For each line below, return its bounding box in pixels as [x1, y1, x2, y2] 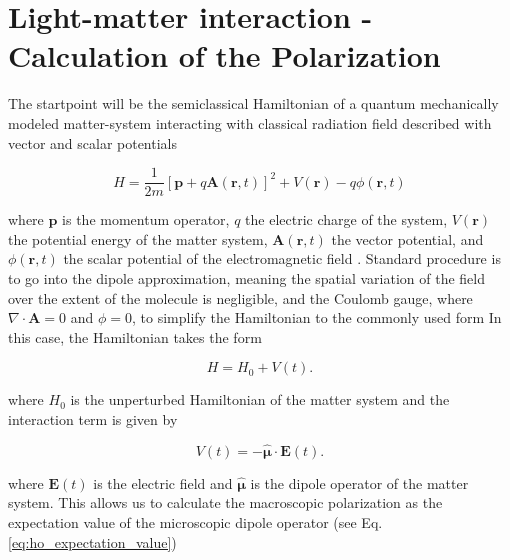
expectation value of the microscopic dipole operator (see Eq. [8, 511, 383, 532]
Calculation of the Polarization [8, 35, 441, 76]
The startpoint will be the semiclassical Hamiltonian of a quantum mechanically [8, 93, 499, 114]
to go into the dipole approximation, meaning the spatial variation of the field [8, 267, 485, 288]
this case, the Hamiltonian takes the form [8, 326, 262, 347]
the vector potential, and [331, 228, 484, 249]
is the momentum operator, [62, 209, 230, 230]
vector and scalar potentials [8, 132, 178, 153]
